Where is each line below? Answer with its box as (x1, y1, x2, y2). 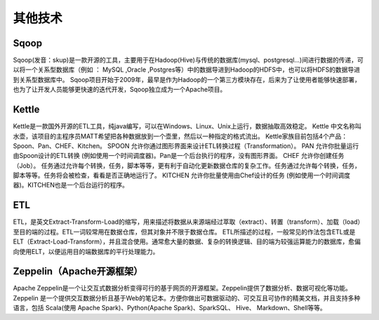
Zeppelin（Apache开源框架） (13, 265, 143, 277)
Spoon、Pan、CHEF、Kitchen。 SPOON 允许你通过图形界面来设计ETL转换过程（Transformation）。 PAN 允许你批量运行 (13, 141, 359, 150)
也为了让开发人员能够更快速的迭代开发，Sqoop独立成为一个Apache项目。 (13, 85, 227, 94)
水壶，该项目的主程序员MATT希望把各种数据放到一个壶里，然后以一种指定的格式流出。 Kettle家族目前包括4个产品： (13, 132, 347, 140)
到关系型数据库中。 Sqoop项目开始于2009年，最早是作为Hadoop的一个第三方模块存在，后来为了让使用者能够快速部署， (13, 75, 361, 84)
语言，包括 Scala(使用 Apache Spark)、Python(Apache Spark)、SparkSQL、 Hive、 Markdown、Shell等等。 (13, 304, 326, 312)
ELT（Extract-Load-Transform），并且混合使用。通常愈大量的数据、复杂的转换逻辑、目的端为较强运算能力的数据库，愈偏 (13, 237, 361, 246)
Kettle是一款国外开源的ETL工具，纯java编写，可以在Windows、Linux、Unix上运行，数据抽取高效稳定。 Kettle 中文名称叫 (13, 122, 361, 131)
